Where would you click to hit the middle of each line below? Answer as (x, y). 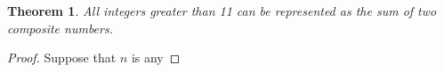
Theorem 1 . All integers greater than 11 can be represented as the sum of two (222, 11)
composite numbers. (60, 28)
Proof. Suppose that (62, 58)
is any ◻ (156, 58)
